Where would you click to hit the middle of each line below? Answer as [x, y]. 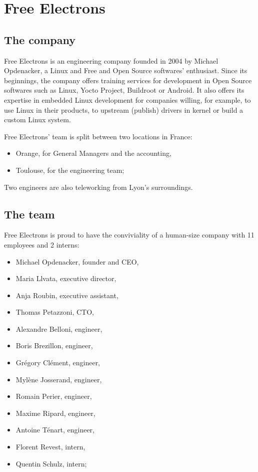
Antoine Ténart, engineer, [55, 430]
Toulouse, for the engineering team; [70, 170]
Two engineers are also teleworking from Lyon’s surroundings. [98, 187]
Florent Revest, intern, [50, 447]
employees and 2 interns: [42, 244]
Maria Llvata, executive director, [66, 278]
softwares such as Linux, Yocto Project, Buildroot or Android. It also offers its [124, 90]
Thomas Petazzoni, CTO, [55, 312]
